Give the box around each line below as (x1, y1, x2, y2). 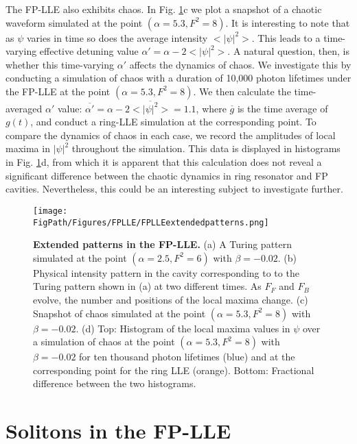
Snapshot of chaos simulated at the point (33, 306, 206, 320)
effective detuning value (39, 44, 139, 58)
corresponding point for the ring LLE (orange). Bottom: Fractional (33, 362, 314, 377)
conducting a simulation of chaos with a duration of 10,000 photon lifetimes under (5, 71, 352, 85)
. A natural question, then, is (227, 44, 349, 58)
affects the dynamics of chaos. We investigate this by (129, 57, 352, 71)
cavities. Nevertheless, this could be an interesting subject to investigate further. (5, 182, 343, 196)
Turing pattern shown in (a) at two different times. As (33, 279, 262, 293)
